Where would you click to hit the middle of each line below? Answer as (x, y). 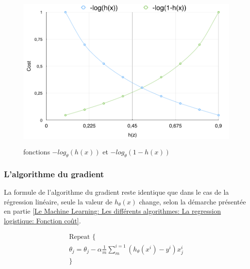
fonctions (37, 151)
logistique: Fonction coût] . (42, 220)
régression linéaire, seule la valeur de (58, 201)
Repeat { (82, 237)
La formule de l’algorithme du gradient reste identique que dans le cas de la (117, 192)
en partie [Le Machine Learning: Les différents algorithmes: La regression (113, 211)
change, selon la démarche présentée (192, 201)
